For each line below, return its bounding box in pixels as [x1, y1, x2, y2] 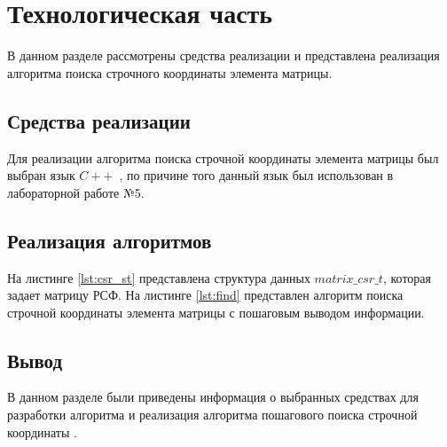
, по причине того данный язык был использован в [119, 166, 394, 184]
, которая [382, 268, 431, 286]
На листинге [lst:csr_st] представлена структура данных [7, 268, 310, 286]
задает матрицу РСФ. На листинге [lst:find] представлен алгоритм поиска [7, 286, 404, 304]
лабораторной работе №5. [7, 183, 145, 201]
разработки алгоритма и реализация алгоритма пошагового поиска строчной [7, 405, 418, 424]
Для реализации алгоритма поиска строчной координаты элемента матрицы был [7, 148, 439, 167]
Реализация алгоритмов [7, 226, 212, 254]
